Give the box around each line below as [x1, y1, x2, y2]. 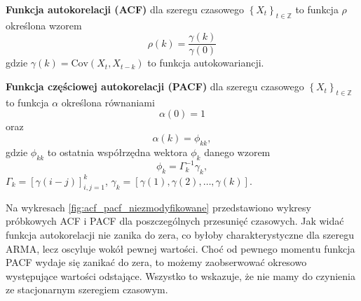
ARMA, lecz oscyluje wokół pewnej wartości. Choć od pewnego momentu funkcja [6, 241, 355, 255]
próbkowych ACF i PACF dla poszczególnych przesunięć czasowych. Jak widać [6, 213, 344, 228]
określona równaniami [61, 94, 155, 109]
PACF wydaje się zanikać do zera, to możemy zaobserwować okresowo [6, 255, 307, 269]
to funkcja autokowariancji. [147, 55, 264, 70]
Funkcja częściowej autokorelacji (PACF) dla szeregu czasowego [6, 79, 304, 94]
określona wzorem [6, 17, 82, 32]
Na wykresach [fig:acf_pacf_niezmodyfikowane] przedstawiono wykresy [6, 199, 311, 214]
